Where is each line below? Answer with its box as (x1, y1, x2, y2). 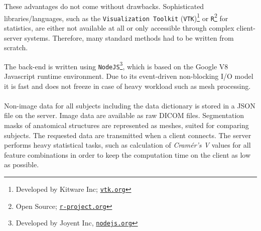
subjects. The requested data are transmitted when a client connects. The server (4, 130, 251, 140)
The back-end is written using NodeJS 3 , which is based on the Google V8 (4, 59, 228, 71)
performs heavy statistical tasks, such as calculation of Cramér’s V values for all (4, 140, 251, 150)
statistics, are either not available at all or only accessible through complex (4, 22, 234, 33)
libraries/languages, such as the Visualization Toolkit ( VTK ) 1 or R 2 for (4, 11, 228, 23)
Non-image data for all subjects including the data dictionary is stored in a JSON (4, 100, 255, 110)
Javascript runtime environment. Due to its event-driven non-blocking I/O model (4, 71, 253, 81)
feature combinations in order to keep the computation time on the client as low (4, 149, 251, 160)
